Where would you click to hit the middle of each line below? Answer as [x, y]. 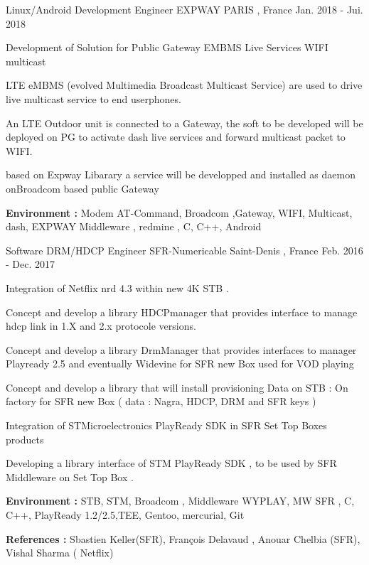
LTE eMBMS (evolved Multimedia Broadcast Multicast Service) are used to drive [184, 85]
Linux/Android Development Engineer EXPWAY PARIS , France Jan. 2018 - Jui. [184, 9]
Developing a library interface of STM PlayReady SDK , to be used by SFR [171, 463]
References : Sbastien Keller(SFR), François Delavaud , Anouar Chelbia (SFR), [183, 538]
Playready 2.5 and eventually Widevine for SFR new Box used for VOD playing [180, 364]
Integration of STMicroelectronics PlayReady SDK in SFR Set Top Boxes [166, 425]
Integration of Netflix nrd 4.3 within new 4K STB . [117, 287]
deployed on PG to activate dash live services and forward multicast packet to [176, 137]
